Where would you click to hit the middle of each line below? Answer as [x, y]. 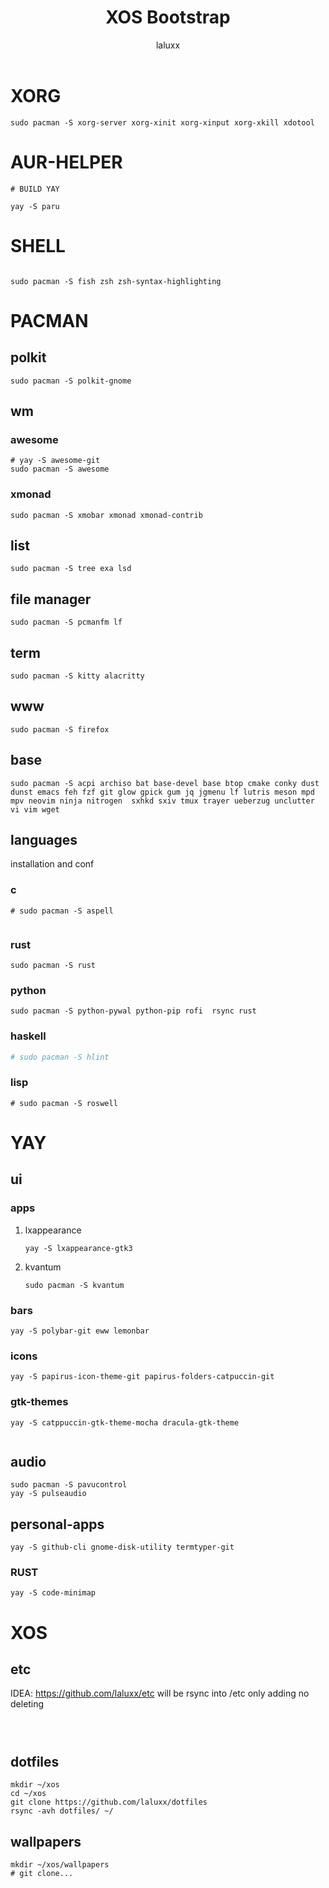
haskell [28, 1036]
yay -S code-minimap [53, 1593]
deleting [27, 1704]
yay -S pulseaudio [48, 1494]
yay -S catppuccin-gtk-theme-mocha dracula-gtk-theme [125, 1422]
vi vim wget [35, 809]
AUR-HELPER [66, 162]
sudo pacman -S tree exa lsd [71, 569]
